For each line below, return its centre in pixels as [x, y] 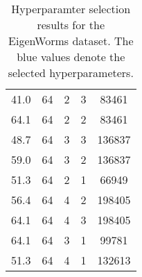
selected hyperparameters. [71, 73]
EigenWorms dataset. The [71, 41]
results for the [71, 25]
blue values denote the [71, 57]
